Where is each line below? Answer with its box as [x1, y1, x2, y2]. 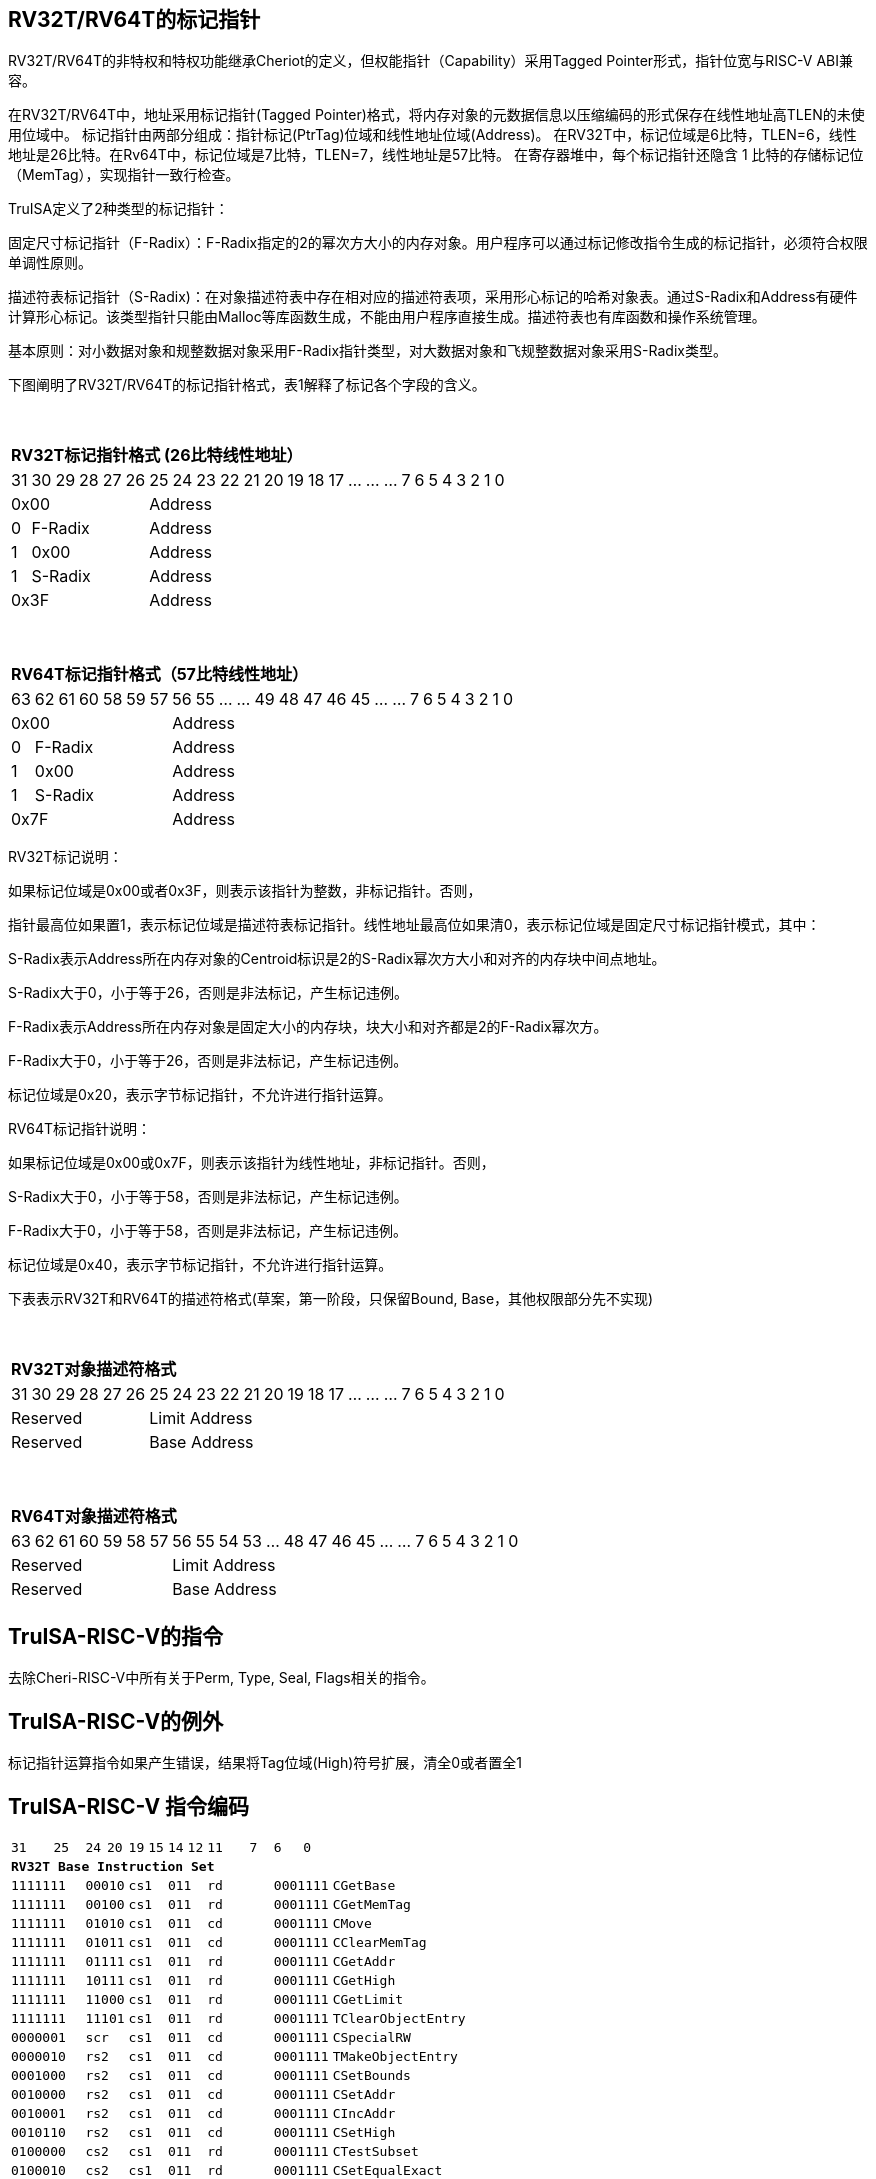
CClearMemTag [332, 1934, 427, 1950]
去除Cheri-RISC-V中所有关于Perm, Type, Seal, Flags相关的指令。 [8, 1669, 435, 1687]
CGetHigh [332, 1972, 396, 1988]
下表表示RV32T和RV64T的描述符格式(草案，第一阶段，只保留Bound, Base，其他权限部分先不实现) [8, 1290, 654, 1308]
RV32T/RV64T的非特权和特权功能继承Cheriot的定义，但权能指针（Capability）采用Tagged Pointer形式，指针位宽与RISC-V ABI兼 [8, 52, 854, 70]
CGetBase [332, 1877, 396, 1893]
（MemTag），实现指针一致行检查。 [8, 166, 240, 184]
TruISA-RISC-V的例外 [8, 1708, 224, 1734]
